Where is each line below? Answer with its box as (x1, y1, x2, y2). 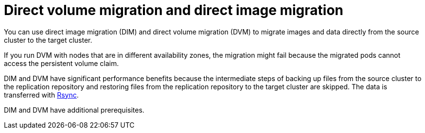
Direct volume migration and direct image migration (4, 2, 344, 18)
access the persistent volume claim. (4, 59, 119, 67)
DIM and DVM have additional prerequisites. (4, 105, 144, 114)
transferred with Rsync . (4, 90, 79, 99)
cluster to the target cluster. (4, 35, 92, 44)
